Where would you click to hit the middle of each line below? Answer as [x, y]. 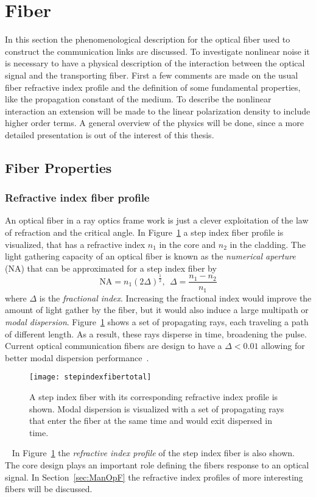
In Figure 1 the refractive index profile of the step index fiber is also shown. [153, 453]
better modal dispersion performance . [77, 357]
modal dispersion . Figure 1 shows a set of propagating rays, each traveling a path [157, 322]
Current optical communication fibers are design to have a [114, 346]
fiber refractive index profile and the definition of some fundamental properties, [153, 87]
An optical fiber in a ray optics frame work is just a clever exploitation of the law [157, 220]
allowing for [283, 346]
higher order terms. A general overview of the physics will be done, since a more [154, 123]
